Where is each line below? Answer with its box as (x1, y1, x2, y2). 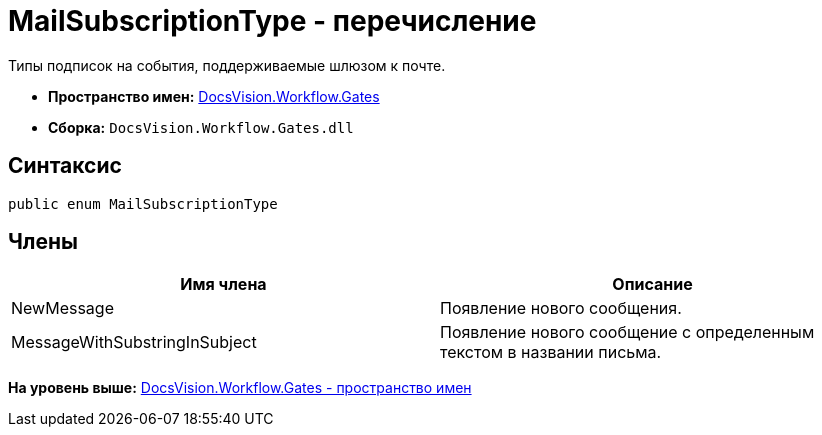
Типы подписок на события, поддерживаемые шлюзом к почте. (8, 56, 446, 74)
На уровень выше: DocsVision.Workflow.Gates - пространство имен (8, 379, 472, 397)
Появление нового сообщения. (440, 298, 682, 319)
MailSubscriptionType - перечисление (8, 4, 537, 38)
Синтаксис (8, 153, 122, 179)
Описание (612, 274, 693, 295)
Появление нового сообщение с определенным (440, 322, 815, 343)
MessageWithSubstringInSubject (11, 332, 257, 353)
